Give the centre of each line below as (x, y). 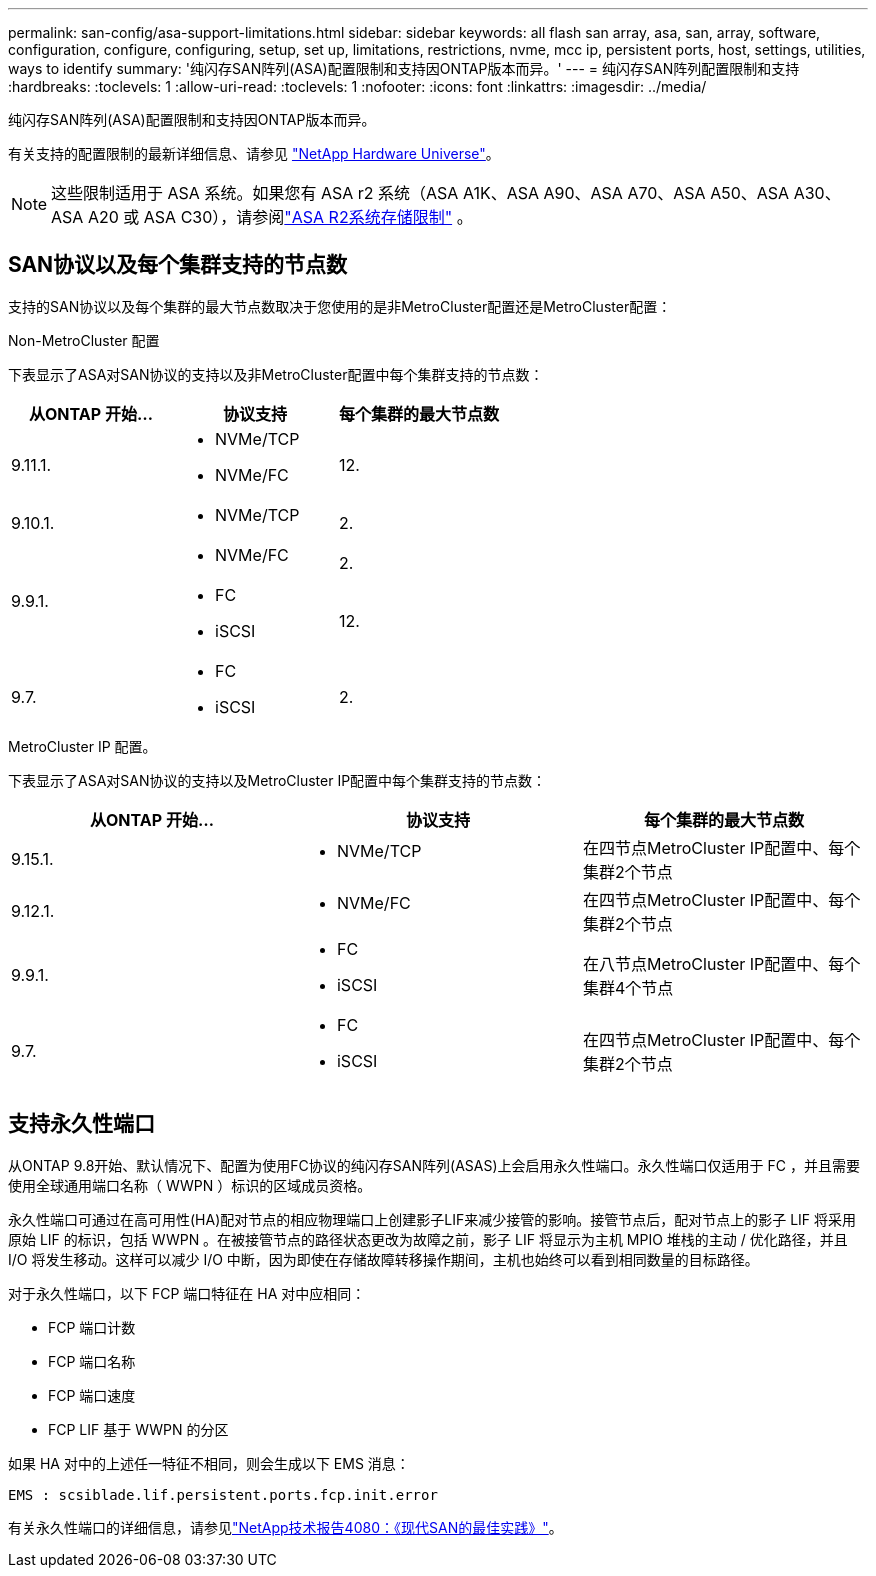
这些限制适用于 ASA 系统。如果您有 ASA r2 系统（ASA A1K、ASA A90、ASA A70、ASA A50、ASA (420, 193)
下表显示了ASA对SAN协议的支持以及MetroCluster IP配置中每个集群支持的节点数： (277, 780)
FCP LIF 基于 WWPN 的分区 (138, 1429)
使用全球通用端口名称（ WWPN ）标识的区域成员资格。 (190, 1185)
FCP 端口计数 (92, 1327)
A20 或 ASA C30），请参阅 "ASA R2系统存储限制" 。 (280, 217)
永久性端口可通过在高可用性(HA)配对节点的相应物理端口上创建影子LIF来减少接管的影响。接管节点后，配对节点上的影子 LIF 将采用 (432, 1219)
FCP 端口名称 (92, 1361)
